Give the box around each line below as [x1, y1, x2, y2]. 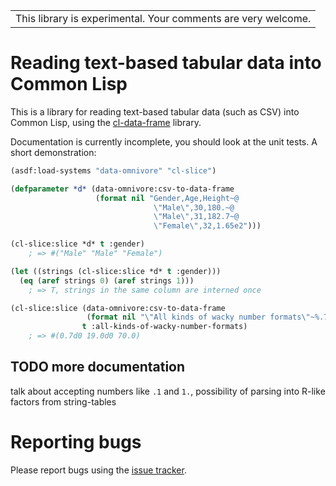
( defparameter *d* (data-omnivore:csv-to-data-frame [10, 184, 235, 194]
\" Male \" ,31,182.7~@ [153, 212, 240, 222]
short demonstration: [10, 146, 97, 158]
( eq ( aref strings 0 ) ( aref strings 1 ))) [19, 275, 195, 286]
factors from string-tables [10, 395, 117, 408]
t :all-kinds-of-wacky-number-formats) [81, 322, 248, 332]
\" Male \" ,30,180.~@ [153, 202, 235, 213]
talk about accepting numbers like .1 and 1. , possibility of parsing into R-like [10, 385, 326, 397]
